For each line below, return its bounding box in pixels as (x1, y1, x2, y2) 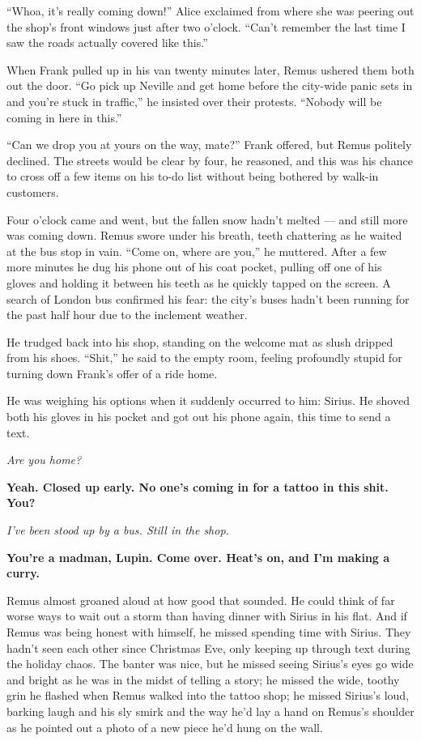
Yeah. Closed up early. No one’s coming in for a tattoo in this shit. (6, 478, 389, 495)
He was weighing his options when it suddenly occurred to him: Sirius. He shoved (6, 392, 410, 409)
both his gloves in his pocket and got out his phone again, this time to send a (6, 408, 391, 425)
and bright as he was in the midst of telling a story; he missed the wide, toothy (6, 671, 400, 688)
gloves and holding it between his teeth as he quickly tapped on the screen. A (6, 274, 391, 291)
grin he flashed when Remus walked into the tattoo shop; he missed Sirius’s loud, (6, 687, 410, 704)
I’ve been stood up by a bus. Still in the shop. (6, 522, 229, 539)
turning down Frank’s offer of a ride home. (6, 364, 218, 381)
